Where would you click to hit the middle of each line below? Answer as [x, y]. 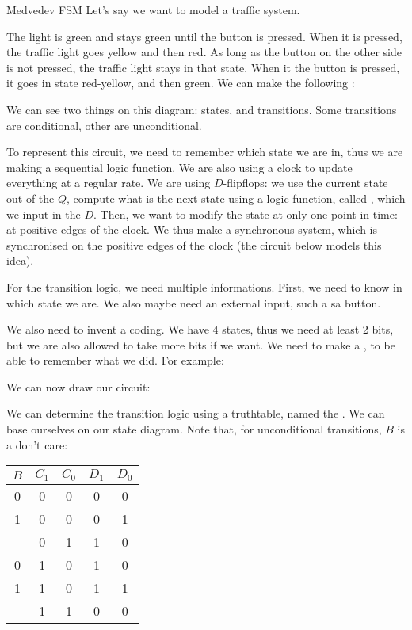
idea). [20, 260]
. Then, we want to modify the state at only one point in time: [246, 214]
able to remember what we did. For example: [115, 360]
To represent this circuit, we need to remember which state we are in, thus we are [205, 152]
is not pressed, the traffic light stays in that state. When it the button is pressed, [203, 67]
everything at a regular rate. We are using [109, 183]
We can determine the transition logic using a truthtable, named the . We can [196, 413]
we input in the [44, 214]
